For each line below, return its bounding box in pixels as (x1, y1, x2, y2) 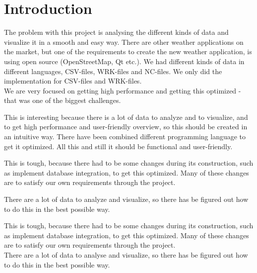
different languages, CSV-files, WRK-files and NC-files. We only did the (4, 66, 222, 76)
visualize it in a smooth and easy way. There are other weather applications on (4, 36, 244, 47)
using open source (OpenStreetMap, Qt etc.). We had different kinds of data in (4, 56, 245, 66)
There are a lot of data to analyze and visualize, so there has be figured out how (4, 194, 249, 204)
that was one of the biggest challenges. (4, 95, 121, 105)
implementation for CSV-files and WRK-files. (4, 76, 142, 86)
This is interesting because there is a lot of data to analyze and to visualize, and (4, 111, 248, 122)
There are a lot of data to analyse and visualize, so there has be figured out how (4, 250, 248, 260)
